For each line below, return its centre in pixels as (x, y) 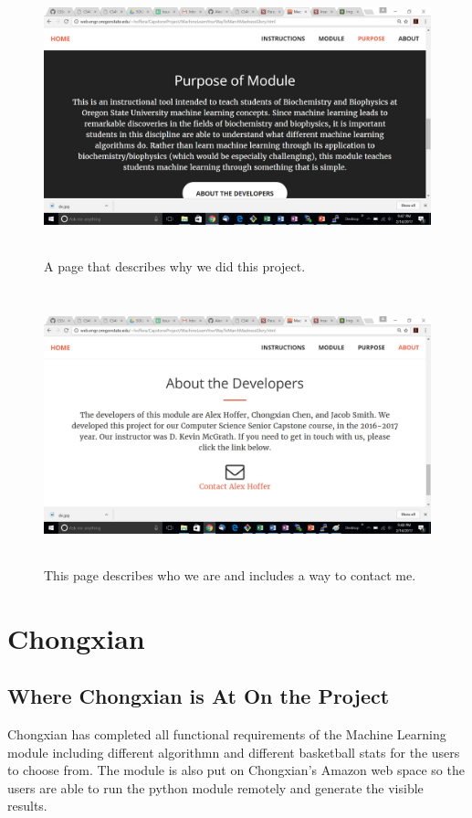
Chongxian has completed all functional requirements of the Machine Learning (227, 733)
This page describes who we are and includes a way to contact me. (230, 574)
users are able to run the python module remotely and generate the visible (215, 787)
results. (27, 806)
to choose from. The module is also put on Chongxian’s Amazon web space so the (236, 770)
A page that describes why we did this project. (175, 266)
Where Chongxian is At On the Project (199, 696)
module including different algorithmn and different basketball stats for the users (234, 752)
